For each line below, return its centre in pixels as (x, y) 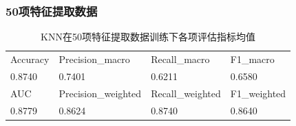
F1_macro (252, 59)
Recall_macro (180, 59)
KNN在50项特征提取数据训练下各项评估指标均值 (148, 37)
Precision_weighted (100, 93)
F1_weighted (258, 93)
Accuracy (30, 59)
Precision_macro (94, 59)
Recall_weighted (186, 93)
